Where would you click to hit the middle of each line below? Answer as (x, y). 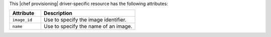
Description (58, 13)
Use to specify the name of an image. (88, 26)
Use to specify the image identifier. (85, 20)
